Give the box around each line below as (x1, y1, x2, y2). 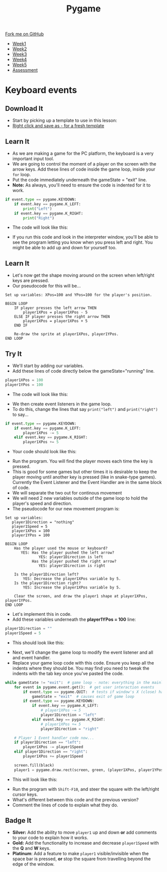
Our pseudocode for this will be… (12, 283, 81, 289)
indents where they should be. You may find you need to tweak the (12, 665, 150, 671)
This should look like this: (12, 640, 65, 646)
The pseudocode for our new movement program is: (12, 506, 120, 512)
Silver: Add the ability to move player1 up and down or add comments (12, 829, 157, 836)
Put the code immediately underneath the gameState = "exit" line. (12, 177, 147, 183)
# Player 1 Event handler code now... (14, 735, 94, 740)
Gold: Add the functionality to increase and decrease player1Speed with (12, 840, 159, 846)
